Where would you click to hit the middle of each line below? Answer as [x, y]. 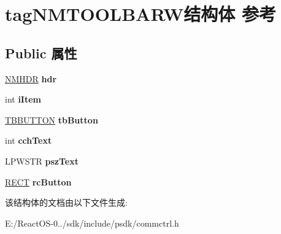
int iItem [23, 99]
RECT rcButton [38, 181]
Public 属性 [41, 53]
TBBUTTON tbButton [52, 119]
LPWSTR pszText [42, 161]
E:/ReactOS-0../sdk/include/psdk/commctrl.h [92, 223]
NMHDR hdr [31, 78]
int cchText [29, 140]
